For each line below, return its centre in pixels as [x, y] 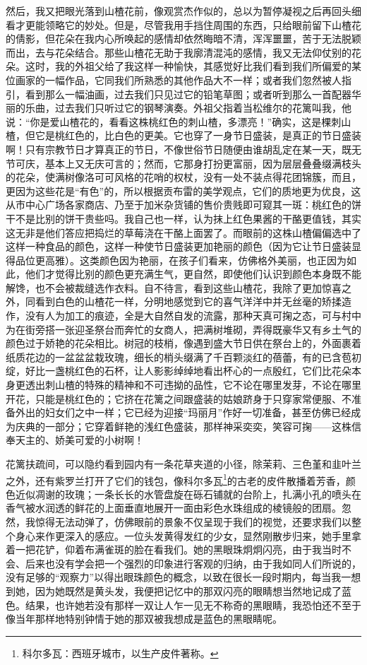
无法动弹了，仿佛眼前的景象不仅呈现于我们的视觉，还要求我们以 [203, 522]
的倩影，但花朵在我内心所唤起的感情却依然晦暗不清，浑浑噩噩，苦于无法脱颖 [183, 39]
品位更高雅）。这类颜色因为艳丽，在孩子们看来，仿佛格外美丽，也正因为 [181, 260]
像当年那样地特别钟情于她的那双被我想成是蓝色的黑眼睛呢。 [144, 619]
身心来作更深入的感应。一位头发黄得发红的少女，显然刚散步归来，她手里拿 [188, 535]
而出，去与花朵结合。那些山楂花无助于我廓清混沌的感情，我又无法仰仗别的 [179, 52]
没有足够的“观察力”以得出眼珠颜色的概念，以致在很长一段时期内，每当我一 [179, 577]
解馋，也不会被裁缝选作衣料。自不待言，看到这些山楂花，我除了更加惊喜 [174, 287]
